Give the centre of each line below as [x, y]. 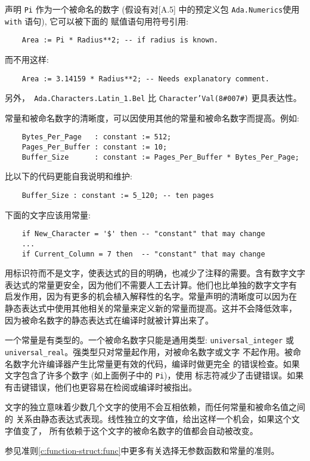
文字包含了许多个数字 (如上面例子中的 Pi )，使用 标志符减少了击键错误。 [146, 375]
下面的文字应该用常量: [48, 214]
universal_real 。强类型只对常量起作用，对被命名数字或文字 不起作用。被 [149, 351]
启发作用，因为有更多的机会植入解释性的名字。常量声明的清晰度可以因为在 [151, 296]
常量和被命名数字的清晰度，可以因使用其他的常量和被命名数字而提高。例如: [152, 117]
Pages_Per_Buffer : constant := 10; [94, 147]
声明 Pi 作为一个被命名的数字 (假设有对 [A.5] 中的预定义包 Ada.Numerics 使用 [152, 9]
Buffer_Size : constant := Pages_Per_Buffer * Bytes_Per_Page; [160, 157]
